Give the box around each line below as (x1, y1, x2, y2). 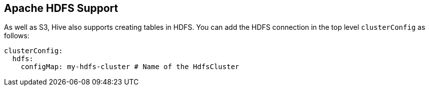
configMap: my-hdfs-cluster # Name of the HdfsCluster (20, 63, 240, 71)
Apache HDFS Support (4, 2, 118, 14)
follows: (4, 31, 29, 40)
